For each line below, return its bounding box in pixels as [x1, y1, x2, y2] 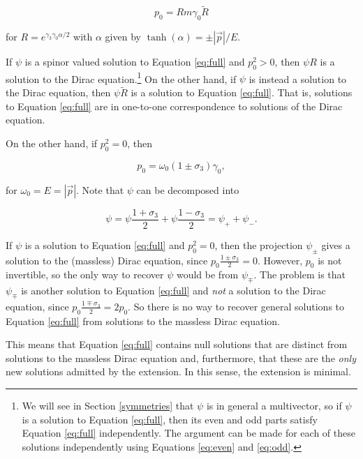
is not [318, 253, 342, 267]
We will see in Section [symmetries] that [22, 398, 194, 413]
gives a [321, 237, 350, 252]
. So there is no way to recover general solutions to [128, 299, 345, 313]
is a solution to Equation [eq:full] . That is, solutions [131, 85, 353, 100]
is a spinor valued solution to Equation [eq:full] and [24, 54, 245, 69]
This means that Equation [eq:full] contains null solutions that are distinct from [6, 337, 348, 352]
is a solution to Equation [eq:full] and [24, 237, 185, 252]
